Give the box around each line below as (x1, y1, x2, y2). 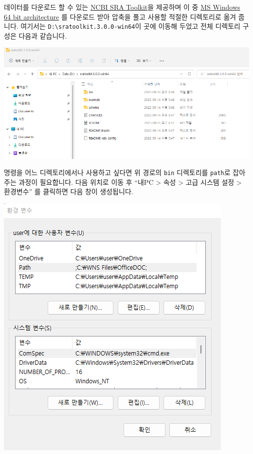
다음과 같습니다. (18, 30, 67, 40)
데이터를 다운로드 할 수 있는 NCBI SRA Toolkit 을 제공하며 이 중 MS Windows (4, 2, 240, 12)
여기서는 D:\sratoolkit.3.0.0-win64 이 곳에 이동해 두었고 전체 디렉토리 (20, 21, 240, 31)
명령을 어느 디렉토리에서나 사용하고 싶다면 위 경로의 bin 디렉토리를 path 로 (4, 167, 231, 178)
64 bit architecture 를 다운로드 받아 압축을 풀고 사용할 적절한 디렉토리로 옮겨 (4, 11, 236, 21)
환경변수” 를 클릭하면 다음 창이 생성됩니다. (4, 186, 133, 197)
